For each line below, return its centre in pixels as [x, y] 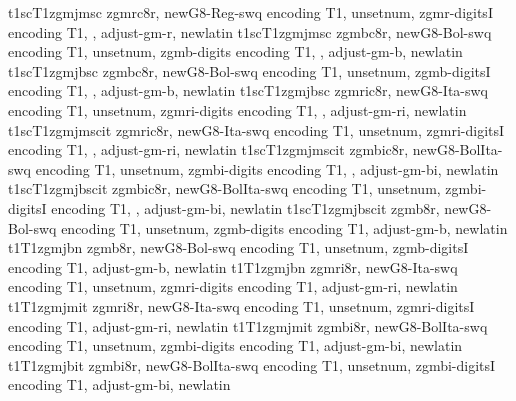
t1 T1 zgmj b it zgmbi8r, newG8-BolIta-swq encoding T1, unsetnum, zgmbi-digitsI [252, 364]
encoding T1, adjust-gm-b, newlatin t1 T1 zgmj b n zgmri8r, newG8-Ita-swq [233, 266]
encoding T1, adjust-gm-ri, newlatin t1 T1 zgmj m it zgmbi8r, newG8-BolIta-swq [248, 325]
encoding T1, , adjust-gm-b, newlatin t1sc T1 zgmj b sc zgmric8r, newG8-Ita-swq [248, 90]
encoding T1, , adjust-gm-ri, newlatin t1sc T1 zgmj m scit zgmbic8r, [208, 149]
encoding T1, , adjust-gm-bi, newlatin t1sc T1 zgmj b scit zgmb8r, [245, 207]
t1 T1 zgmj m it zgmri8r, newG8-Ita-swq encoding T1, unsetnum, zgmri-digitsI [241, 305]
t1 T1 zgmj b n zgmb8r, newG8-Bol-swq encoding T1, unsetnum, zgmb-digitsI [238, 247]
